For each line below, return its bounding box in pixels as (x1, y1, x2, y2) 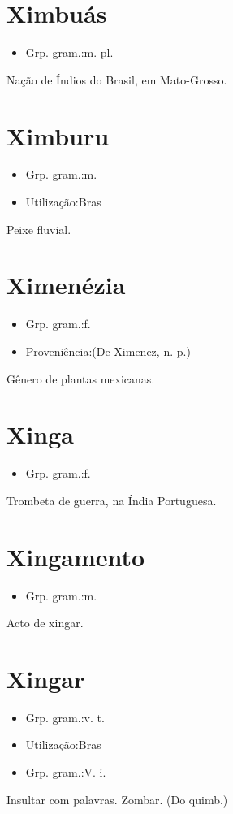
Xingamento (6, 539, 145, 573)
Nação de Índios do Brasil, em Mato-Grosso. (6, 71, 227, 88)
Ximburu (6, 119, 110, 152)
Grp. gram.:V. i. (25, 764, 106, 781)
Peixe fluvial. (6, 220, 71, 237)
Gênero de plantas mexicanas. (6, 370, 155, 387)
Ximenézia (6, 268, 126, 301)
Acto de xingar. (6, 614, 84, 631)
